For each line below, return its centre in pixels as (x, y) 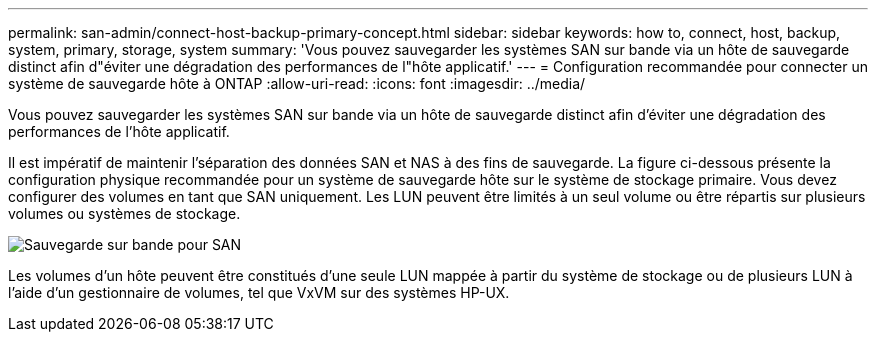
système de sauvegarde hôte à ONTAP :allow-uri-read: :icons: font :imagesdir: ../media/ (297, 83)
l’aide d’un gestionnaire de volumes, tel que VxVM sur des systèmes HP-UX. (259, 292)
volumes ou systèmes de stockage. (124, 213)
